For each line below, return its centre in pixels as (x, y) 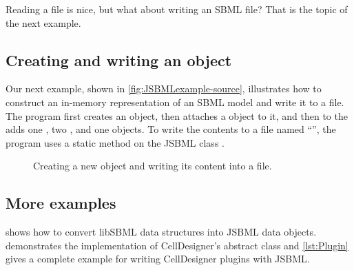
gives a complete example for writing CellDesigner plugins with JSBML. (158, 259)
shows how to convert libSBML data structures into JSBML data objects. (161, 232)
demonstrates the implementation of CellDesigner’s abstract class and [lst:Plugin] (177, 245)
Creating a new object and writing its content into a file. (153, 166)
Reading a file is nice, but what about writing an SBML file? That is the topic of (177, 9)
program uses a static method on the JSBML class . (115, 142)
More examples (61, 203)
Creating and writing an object (119, 60)
